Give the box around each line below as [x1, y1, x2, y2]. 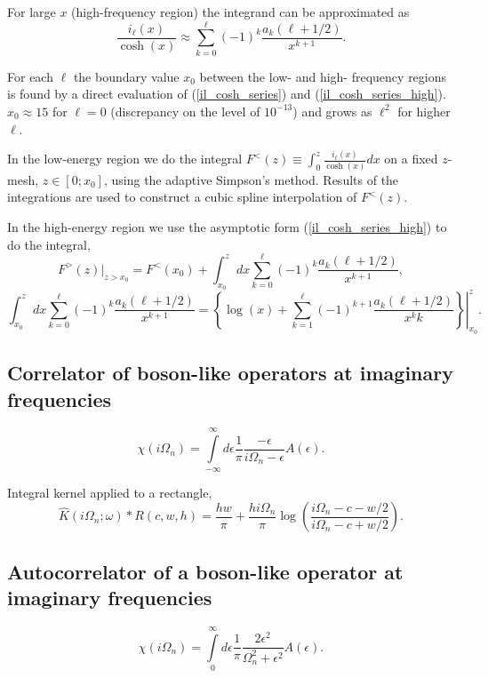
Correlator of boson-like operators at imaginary [7, 359, 453, 387]
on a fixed [384, 149, 438, 168]
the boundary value [73, 67, 180, 85]
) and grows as [292, 101, 372, 120]
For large [7, 3, 56, 20]
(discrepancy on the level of [110, 101, 260, 120]
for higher [397, 101, 451, 120]
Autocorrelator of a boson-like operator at [7, 557, 404, 585]
